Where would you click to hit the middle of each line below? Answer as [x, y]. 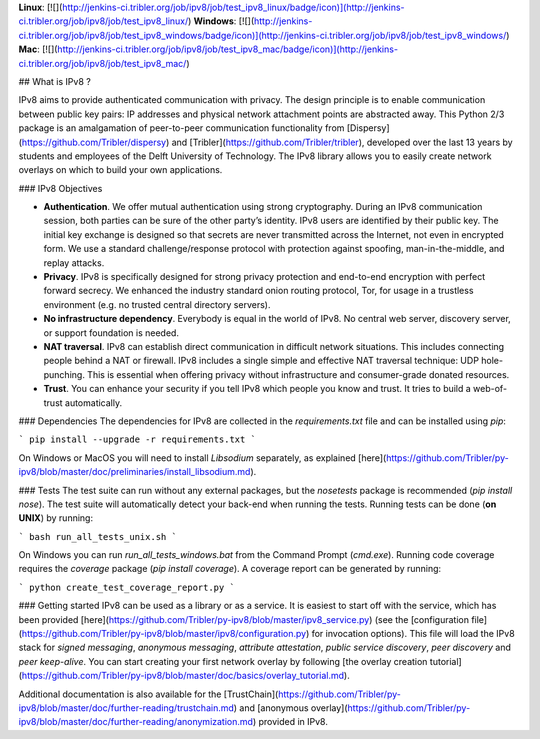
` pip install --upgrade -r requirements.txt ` [137, 439]
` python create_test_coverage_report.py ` [126, 587]
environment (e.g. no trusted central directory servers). [157, 304]
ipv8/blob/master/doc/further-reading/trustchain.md [126, 707]
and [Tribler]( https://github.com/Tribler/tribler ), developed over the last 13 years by [342, 142]
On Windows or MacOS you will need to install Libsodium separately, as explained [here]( [202, 457]
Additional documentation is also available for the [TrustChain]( [148, 694]
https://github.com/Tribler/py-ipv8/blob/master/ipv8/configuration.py [164, 634]
